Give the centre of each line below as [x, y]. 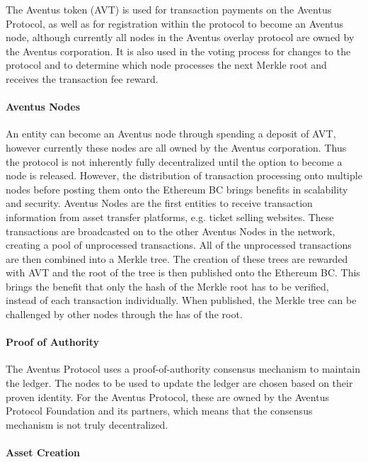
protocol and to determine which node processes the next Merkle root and [166, 65]
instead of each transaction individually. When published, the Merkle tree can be [181, 300]
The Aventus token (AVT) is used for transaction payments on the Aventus [169, 9]
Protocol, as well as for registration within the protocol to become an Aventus [175, 23]
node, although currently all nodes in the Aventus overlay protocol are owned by [180, 37]
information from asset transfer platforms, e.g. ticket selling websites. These [170, 216]
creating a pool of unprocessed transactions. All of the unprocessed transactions [179, 245]
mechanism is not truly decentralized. [87, 424]
